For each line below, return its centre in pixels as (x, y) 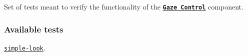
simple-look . (25, 47)
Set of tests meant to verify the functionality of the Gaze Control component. (124, 6)
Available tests (34, 29)
